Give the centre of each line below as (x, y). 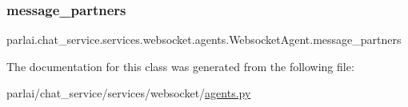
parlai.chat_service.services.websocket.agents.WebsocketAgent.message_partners (204, 40)
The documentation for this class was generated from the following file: (180, 66)
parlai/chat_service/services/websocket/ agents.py (129, 93)
